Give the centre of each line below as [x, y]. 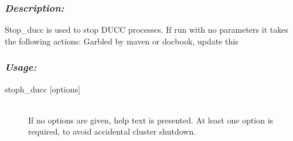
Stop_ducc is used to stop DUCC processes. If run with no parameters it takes [146, 30]
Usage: [21, 67]
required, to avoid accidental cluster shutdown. [112, 131]
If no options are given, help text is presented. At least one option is [151, 120]
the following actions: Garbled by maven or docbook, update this [122, 41]
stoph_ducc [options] [42, 89]
